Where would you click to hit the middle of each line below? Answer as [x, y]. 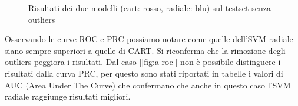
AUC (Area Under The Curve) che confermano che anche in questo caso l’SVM [148, 85]
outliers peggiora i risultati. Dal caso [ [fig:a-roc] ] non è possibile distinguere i [143, 62]
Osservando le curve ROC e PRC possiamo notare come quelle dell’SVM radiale [149, 39]
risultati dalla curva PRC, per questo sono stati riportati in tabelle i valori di [144, 73]
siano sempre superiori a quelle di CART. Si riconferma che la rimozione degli [145, 50]
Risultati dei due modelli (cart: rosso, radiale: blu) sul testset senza [150, 8]
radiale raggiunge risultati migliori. [68, 96]
